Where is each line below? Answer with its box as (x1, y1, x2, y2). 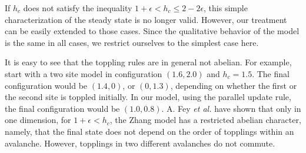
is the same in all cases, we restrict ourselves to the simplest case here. (5, 36, 259, 48)
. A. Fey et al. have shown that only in (161, 102, 301, 114)
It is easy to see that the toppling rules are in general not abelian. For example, (5, 56, 292, 68)
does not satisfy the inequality (23, 2, 132, 14)
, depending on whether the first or (170, 79, 297, 91)
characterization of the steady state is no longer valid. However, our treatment (5, 13, 287, 25)
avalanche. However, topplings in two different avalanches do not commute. (5, 137, 275, 149)
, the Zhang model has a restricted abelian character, (109, 114, 301, 126)
